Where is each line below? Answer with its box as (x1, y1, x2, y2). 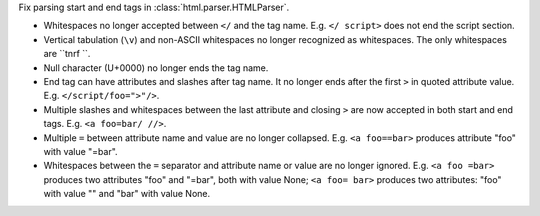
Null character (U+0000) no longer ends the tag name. (43, 61, 269, 74)
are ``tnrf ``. (43, 48, 91, 60)
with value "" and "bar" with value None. (43, 188, 210, 200)
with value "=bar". (43, 145, 119, 157)
